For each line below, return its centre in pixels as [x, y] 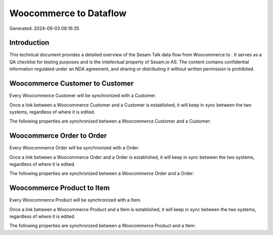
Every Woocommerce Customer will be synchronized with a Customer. [83, 96]
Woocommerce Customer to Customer [72, 84]
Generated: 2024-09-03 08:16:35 [44, 28]
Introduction [29, 43]
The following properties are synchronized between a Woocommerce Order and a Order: [102, 173]
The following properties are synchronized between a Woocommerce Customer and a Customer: [110, 121]
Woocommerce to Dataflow [68, 13]
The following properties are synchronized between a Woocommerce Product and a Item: [103, 226]
